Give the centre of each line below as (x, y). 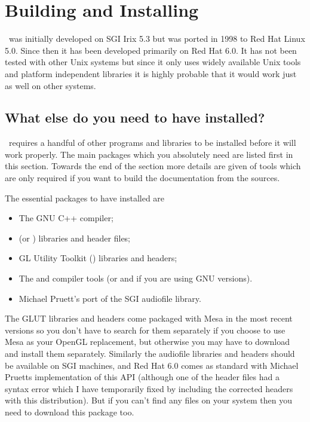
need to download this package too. (70, 412)
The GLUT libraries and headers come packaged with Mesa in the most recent (149, 318)
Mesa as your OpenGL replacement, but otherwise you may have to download (148, 342)
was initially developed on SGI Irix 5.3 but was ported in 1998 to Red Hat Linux (157, 39)
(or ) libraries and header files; (75, 238)
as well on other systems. (50, 85)
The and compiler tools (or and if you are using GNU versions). (136, 278)
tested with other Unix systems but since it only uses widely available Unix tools (153, 62)
